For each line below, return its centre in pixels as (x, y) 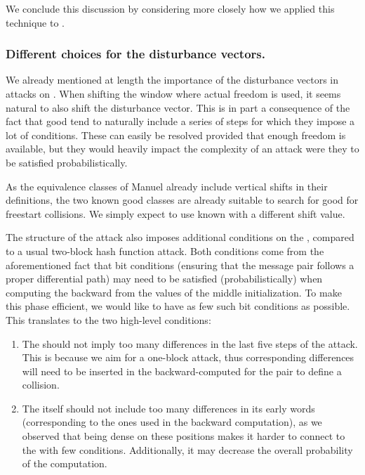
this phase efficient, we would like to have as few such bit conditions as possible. (178, 306)
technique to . (35, 22)
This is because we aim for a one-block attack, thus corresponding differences (188, 357)
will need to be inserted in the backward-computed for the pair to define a (182, 371)
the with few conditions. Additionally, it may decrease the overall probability (187, 449)
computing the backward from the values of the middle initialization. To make (174, 292)
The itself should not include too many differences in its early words (168, 408)
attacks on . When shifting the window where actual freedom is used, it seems (173, 93)
